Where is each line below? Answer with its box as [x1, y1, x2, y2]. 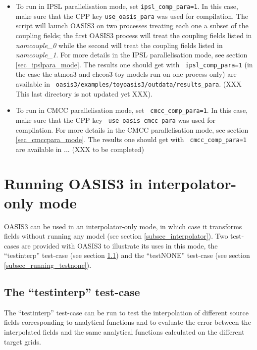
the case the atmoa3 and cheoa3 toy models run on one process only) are [15, 69, 237, 79]
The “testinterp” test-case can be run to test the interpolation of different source [4, 307, 249, 317]
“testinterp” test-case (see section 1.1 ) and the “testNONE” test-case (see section [4, 250, 250, 260]
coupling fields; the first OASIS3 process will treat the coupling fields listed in [15, 30, 252, 40]
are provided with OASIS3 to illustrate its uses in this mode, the [21, 240, 218, 250]
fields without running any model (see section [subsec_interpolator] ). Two [4, 231, 228, 241]
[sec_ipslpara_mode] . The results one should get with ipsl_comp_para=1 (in [15, 59, 253, 69]
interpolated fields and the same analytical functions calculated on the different [4, 327, 245, 337]
